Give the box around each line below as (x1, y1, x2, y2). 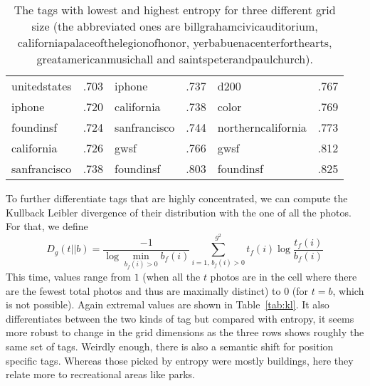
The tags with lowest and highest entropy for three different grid (14, 1, 336, 18)
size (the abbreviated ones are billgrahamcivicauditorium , (31, 18, 318, 34)
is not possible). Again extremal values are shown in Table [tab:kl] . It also (6, 297, 329, 312)
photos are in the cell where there (210, 268, 357, 283)
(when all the (142, 268, 201, 283)
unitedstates (11, 78, 72, 94)
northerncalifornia (217, 119, 307, 135)
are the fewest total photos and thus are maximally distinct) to (6, 283, 281, 298)
